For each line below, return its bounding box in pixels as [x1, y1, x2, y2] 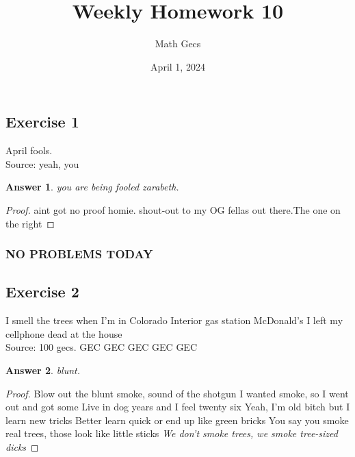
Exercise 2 [5, 281, 79, 302]
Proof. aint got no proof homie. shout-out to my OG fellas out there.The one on [5, 202, 341, 217]
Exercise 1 [5, 111, 79, 132]
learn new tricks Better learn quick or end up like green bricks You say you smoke [5, 412, 349, 427]
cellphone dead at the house [5, 326, 122, 341]
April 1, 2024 [150, 59, 205, 73]
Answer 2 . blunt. [5, 362, 81, 377]
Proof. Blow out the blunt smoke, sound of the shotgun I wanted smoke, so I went [5, 386, 349, 400]
